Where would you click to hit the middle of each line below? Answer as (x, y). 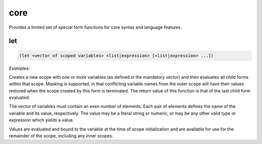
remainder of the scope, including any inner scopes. (61, 136)
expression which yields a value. (41, 120)
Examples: (19, 68)
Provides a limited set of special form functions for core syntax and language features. (95, 27)
